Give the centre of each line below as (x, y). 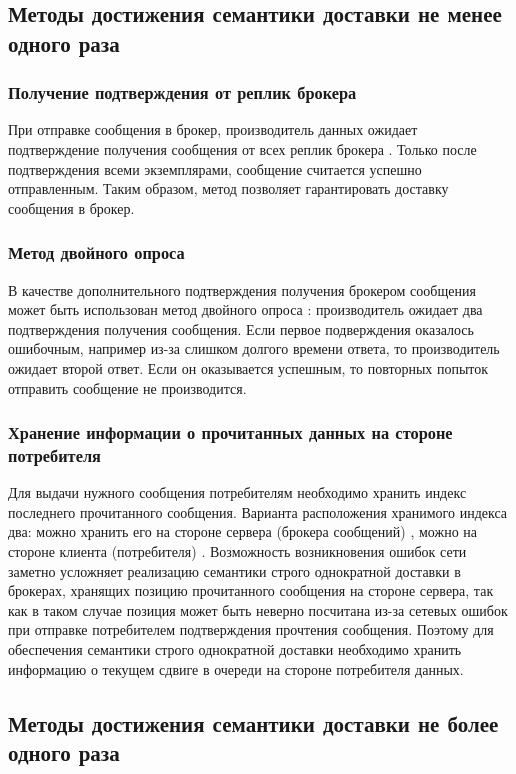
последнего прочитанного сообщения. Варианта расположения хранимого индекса (258, 511)
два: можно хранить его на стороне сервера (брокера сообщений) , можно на (243, 531)
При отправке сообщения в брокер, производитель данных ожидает (213, 129)
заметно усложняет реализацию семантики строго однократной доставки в (234, 570)
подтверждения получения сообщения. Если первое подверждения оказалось (241, 328)
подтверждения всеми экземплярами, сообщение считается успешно (215, 168)
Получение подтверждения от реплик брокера (182, 92)
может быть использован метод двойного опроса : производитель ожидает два (245, 309)
